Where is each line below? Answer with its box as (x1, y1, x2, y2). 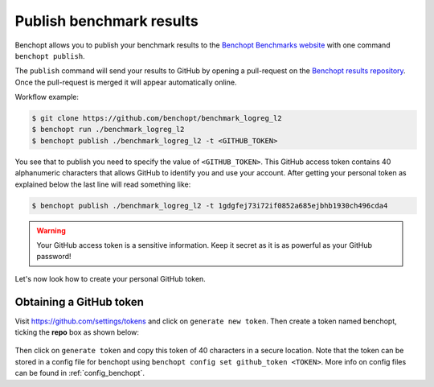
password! (36, 252, 72, 261)
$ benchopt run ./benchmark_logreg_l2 (31, 125, 185, 134)
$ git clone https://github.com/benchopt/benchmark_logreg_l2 (31, 113, 282, 123)
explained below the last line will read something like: (14, 179, 191, 189)
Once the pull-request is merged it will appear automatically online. (14, 77, 237, 87)
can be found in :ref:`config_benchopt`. (14, 368, 145, 378)
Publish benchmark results (14, 12, 199, 30)
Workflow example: (14, 93, 80, 102)
